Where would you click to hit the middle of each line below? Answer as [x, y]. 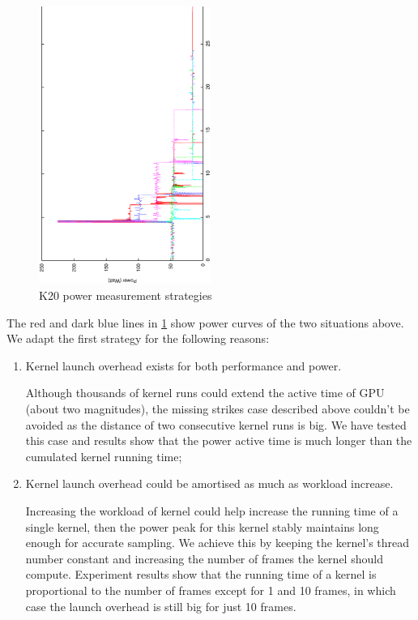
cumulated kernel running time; [104, 456]
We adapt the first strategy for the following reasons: [138, 338]
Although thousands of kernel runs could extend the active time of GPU [205, 393]
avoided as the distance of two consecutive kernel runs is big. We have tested [216, 424]
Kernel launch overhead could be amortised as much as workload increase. [209, 483]
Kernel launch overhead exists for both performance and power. [183, 365]
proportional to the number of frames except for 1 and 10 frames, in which [211, 590]
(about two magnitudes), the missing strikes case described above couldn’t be [218, 408]
